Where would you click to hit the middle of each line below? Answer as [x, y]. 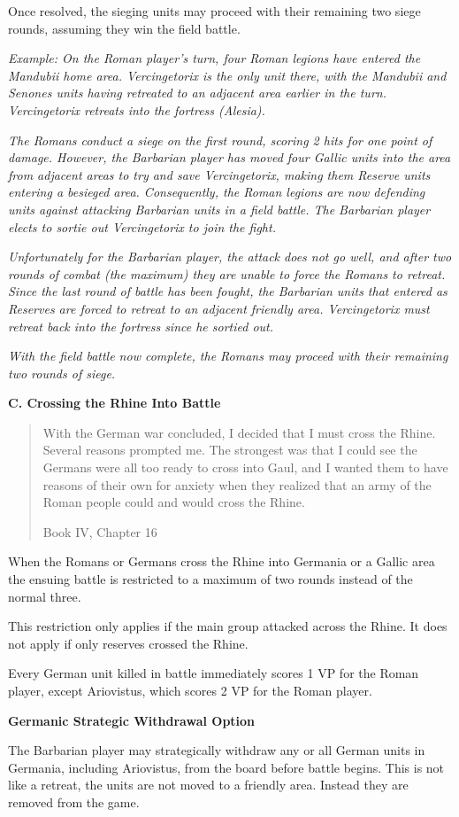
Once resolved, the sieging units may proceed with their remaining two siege [214, 11]
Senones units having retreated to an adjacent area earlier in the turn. [197, 93]
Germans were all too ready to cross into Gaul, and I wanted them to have [245, 467]
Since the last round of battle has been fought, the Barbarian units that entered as [228, 291]
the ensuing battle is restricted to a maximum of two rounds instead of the [210, 579]
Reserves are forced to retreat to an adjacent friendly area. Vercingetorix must [219, 308]
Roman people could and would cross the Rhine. [174, 502]
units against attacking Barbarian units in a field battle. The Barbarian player [219, 209]
